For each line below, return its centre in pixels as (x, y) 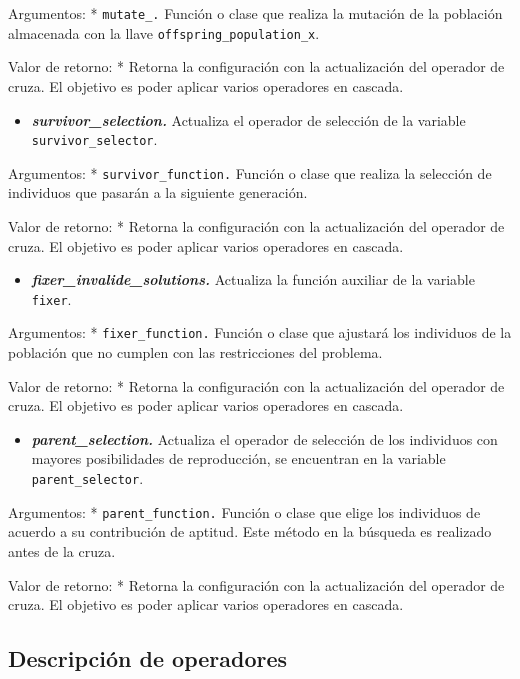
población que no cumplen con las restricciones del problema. (195, 352)
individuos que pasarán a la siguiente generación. (158, 192)
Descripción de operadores (148, 658)
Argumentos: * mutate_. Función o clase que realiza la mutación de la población (255, 13)
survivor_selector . (94, 139)
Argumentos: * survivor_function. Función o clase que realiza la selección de (250, 172)
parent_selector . (87, 478)
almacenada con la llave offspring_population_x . (164, 32)
